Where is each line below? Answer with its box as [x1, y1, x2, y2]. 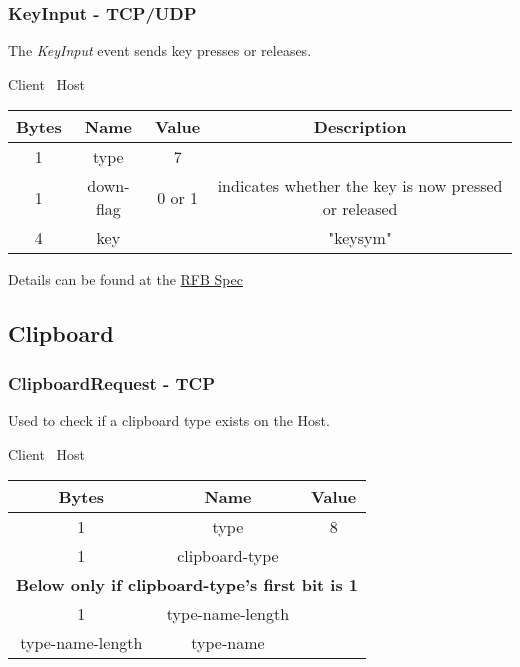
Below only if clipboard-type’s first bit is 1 [16, 573, 359, 597]
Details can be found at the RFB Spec [8, 269, 243, 290]
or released [322, 197, 398, 221]
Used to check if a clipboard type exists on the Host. [8, 410, 330, 430]
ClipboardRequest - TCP [8, 370, 216, 395]
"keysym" [328, 226, 392, 250]
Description [313, 115, 407, 139]
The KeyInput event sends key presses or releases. [8, 40, 312, 61]
